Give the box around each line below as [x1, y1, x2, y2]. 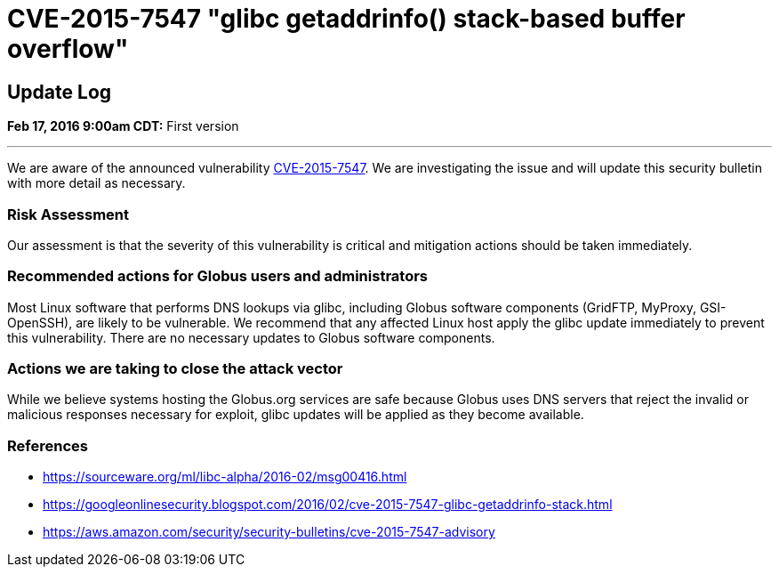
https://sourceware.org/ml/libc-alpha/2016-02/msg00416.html [43, 469, 407, 485]
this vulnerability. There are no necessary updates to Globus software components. [7, 329, 495, 345]
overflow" [7, 34, 129, 64]
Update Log [7, 80, 112, 103]
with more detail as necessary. [7, 175, 186, 191]
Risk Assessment [7, 205, 129, 223]
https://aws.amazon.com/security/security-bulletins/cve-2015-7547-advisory [43, 524, 495, 540]
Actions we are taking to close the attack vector [7, 360, 343, 378]
